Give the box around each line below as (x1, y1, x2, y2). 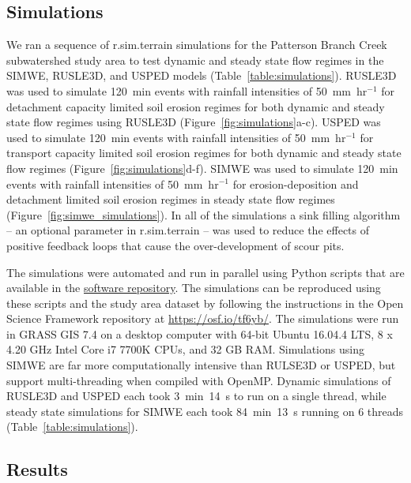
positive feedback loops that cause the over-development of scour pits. (6, 237, 345, 253)
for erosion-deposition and (232, 175, 359, 192)
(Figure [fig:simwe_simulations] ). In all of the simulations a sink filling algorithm (6, 206, 401, 223)
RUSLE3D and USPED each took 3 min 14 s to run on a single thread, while (6, 388, 386, 404)
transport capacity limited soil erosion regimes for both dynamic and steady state (6, 144, 402, 161)
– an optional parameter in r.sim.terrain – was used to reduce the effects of (6, 222, 370, 238)
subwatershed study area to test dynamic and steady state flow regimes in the (6, 51, 384, 68)
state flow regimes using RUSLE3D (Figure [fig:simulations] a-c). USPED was (6, 114, 381, 130)
